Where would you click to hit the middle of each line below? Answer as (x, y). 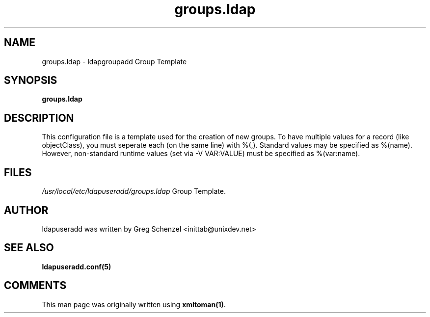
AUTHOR (26, 210)
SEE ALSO (29, 248)
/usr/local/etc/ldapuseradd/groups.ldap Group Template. (134, 191)
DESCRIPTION (39, 118)
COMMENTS (35, 286)
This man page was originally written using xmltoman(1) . (134, 304)
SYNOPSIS (31, 80)
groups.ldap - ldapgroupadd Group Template (114, 61)
